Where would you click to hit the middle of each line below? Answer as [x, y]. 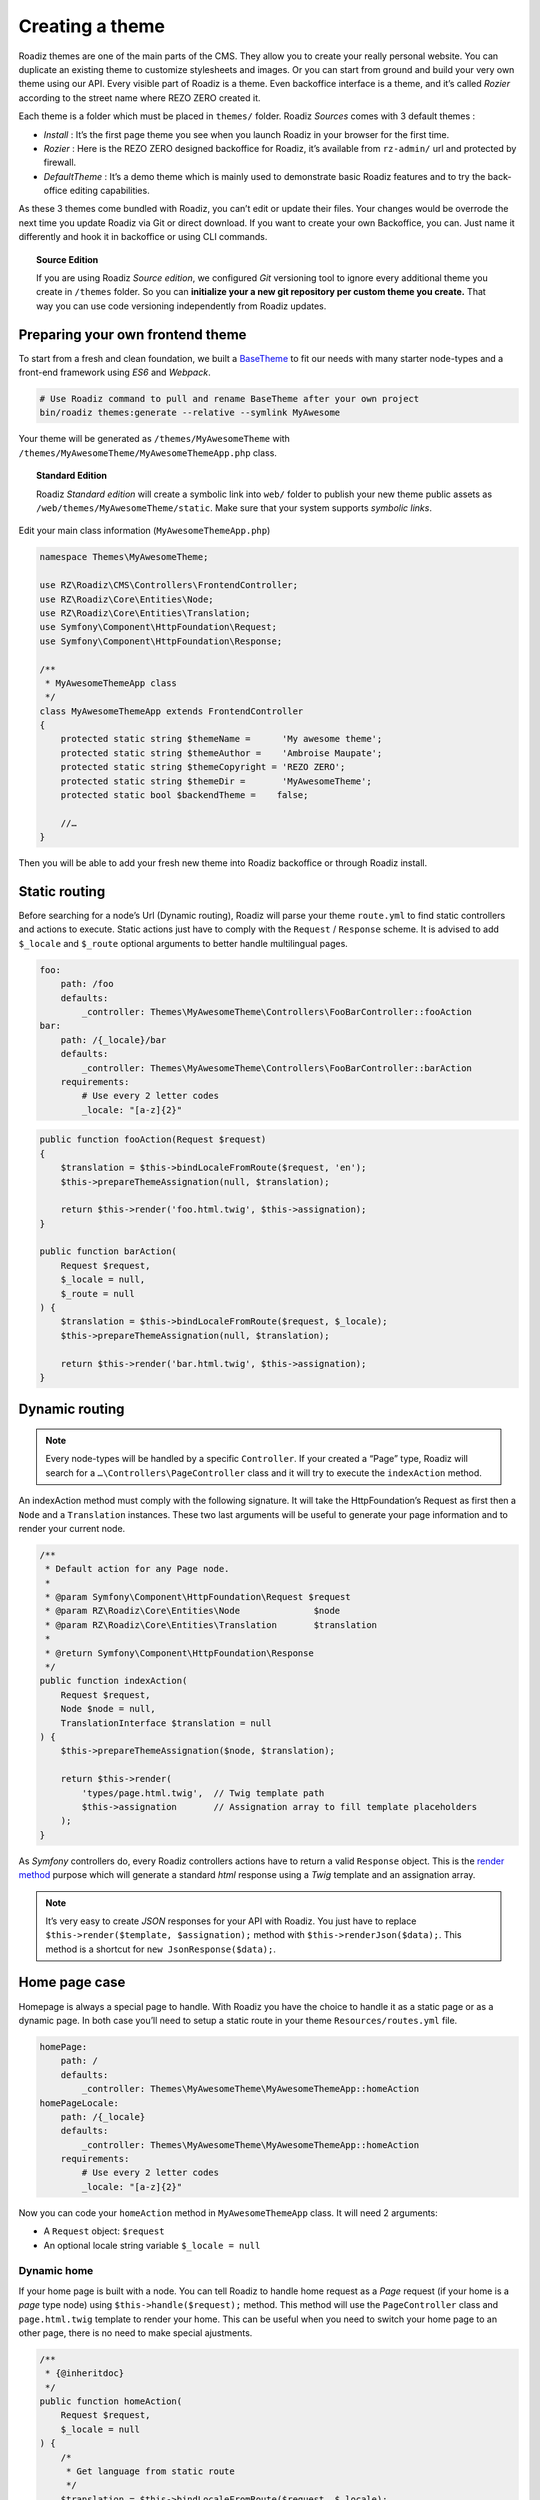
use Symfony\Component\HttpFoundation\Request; [158, 627]
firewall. [60, 162]
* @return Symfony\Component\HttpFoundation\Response [179, 1653]
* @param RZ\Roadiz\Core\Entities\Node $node [193, 1611]
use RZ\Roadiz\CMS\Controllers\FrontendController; [169, 585]
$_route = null [97, 1293]
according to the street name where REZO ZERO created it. [139, 97]
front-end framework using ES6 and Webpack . [114, 372]
